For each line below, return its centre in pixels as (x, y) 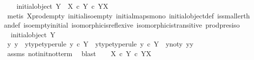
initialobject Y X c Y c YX (62, 6)
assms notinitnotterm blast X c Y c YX (79, 53)
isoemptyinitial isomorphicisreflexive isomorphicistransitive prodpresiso (132, 25)
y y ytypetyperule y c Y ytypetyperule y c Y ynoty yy (100, 44)
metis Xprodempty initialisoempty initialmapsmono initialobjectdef (111, 15)
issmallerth (234, 15)
